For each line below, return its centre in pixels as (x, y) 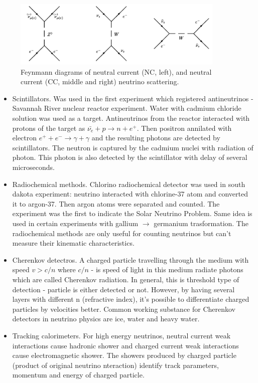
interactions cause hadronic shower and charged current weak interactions (125, 345)
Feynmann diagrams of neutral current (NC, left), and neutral (116, 71)
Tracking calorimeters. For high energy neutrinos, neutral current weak (121, 335)
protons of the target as (49, 128)
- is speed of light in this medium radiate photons (167, 269)
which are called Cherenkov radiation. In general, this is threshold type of (126, 279)
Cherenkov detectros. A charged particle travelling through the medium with (131, 259)
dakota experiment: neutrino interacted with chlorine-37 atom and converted (130, 194)
